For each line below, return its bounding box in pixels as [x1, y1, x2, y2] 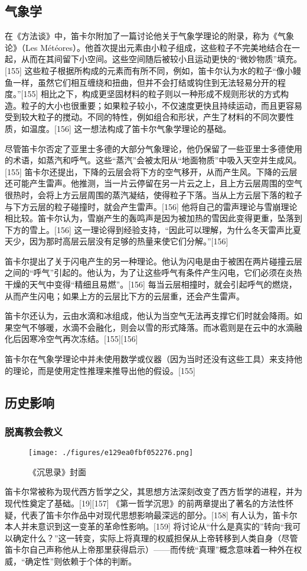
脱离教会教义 [5, 424, 63, 438]
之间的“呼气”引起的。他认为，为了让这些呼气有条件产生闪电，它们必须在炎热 [5, 266, 302, 279]
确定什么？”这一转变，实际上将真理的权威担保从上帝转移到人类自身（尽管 [12, 531, 298, 544]
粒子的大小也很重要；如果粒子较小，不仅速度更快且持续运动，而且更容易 [21, 99, 302, 111]
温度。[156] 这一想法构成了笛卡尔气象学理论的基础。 [29, 122, 231, 134]
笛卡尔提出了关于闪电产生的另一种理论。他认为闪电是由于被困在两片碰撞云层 [5, 254, 302, 267]
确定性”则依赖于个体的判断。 [25, 555, 137, 567]
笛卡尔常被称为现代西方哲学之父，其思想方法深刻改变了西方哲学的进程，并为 [5, 485, 302, 498]
